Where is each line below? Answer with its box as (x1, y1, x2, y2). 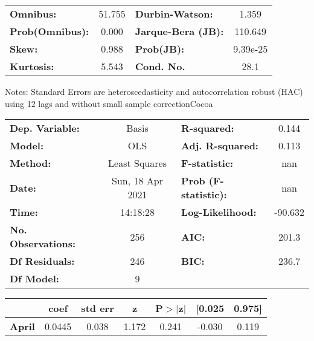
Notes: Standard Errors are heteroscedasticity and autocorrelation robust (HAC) (5, 85, 303, 97)
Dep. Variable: (10, 121, 80, 135)
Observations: (10, 236, 76, 251)
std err (81, 301, 114, 316)
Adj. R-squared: (181, 138, 258, 153)
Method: (10, 156, 51, 170)
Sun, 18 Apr (112, 174, 163, 188)
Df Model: (10, 271, 59, 286)
